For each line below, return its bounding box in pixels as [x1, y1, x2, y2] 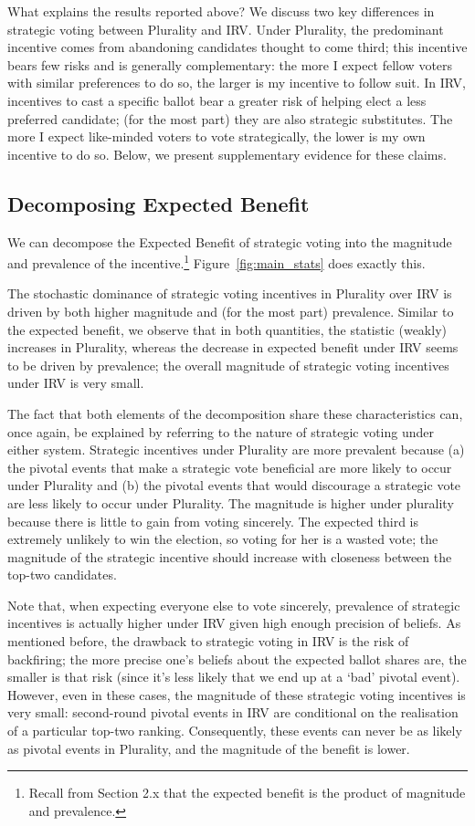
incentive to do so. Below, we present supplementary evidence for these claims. [7, 144, 447, 163]
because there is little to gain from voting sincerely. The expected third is [7, 511, 419, 530]
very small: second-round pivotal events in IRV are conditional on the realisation [7, 703, 459, 722]
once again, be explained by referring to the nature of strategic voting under [7, 422, 435, 441]
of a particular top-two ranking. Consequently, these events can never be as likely [7, 721, 462, 740]
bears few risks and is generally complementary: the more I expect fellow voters [7, 55, 453, 74]
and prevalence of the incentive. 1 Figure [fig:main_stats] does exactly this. [7, 251, 426, 272]
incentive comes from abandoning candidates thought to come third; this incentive [7, 37, 468, 57]
